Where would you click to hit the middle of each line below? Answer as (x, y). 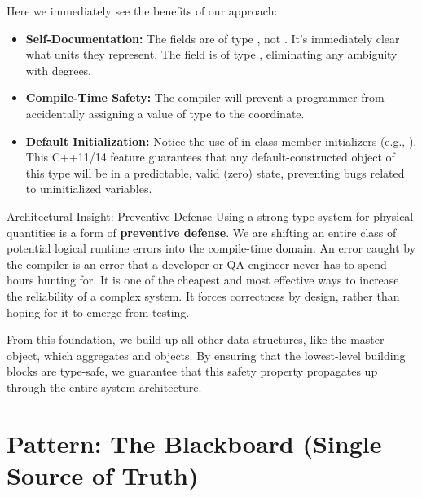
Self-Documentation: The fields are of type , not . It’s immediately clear (213, 38)
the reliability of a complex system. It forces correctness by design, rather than (203, 295)
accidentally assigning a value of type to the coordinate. (165, 113)
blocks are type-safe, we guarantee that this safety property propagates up (192, 371)
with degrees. (59, 70)
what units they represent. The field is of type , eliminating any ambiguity (211, 54)
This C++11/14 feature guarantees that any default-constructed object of (210, 157)
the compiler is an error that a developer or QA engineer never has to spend (197, 264)
